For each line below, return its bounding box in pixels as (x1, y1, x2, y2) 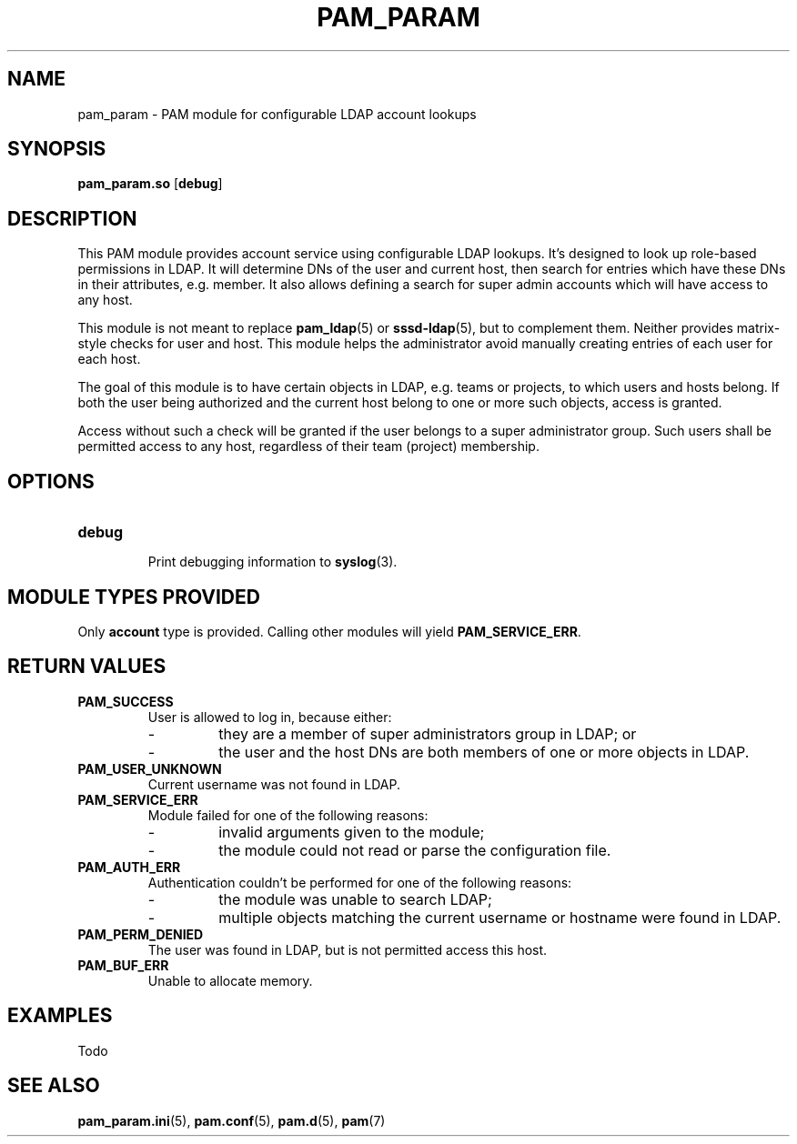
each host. (77, 351, 141, 367)
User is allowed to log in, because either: (147, 708, 392, 725)
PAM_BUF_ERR (77, 957, 169, 973)
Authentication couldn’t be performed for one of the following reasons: (147, 874, 572, 890)
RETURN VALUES (7, 655, 166, 678)
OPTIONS (7, 469, 95, 493)
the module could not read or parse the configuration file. (218, 840, 611, 859)
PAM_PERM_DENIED (77, 926, 204, 942)
